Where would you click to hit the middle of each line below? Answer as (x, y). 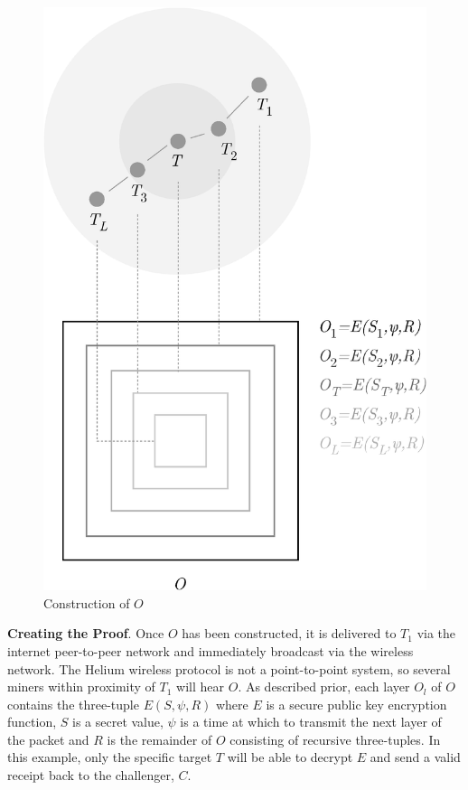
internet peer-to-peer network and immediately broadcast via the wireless (211, 650)
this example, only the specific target (110, 757)
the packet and (48, 739)
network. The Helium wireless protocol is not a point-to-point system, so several (229, 668)
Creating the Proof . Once (86, 633)
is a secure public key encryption (356, 704)
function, (32, 722)
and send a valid (415, 757)
